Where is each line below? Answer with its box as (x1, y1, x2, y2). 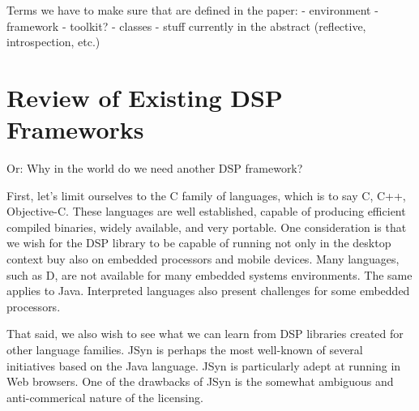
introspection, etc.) (6, 33, 100, 50)
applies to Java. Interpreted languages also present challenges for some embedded (6, 282, 410, 299)
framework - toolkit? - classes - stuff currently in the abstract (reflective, (6, 17, 366, 34)
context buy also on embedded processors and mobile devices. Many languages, (6, 250, 400, 268)
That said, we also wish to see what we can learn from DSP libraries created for (6, 325, 404, 342)
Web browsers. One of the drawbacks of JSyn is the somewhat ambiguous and (6, 373, 394, 390)
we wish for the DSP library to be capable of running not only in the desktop (6, 234, 391, 251)
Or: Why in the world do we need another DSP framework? (6, 160, 303, 177)
